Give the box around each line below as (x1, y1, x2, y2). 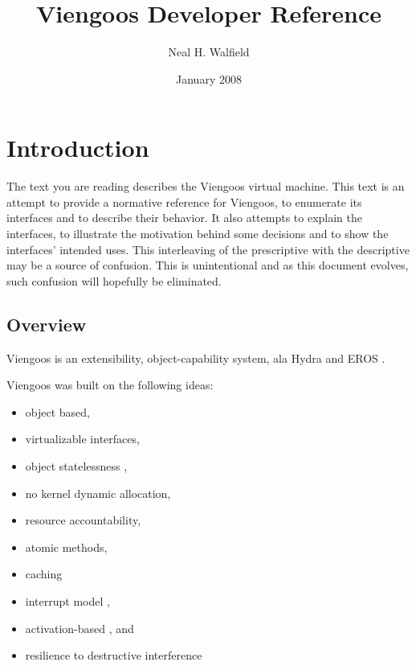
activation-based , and (25, 619, 134, 636)
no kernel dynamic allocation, (25, 484, 171, 501)
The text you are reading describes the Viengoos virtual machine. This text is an (6, 178, 405, 195)
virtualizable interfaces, (25, 430, 140, 447)
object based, (25, 403, 90, 420)
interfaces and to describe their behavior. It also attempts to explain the (6, 209, 363, 226)
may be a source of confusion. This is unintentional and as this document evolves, (6, 257, 409, 273)
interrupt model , (25, 592, 110, 609)
